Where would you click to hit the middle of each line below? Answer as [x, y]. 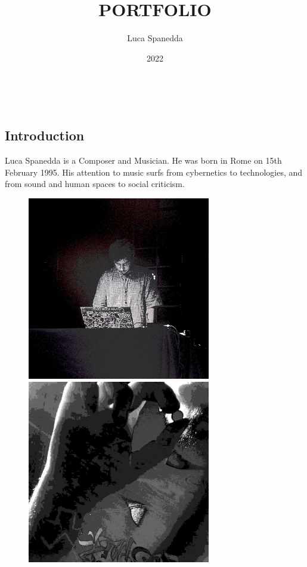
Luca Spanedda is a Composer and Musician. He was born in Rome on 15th [143, 160]
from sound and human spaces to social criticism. [95, 184]
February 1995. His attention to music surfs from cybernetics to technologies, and [154, 172]
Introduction [45, 135]
